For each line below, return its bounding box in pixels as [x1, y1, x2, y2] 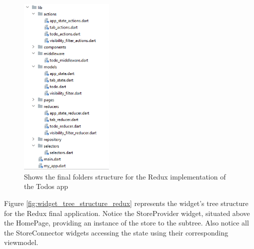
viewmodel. [4, 237, 38, 247]
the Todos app [24, 181, 68, 191]
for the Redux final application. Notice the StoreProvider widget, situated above [4, 207, 250, 218]
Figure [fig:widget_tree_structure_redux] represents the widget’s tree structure [4, 198, 248, 208]
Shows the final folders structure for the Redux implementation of [24, 171, 226, 181]
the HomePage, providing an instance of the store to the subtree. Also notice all [4, 217, 249, 228]
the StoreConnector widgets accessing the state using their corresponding [4, 227, 228, 237]
